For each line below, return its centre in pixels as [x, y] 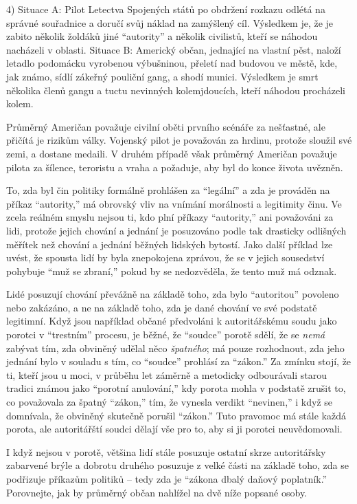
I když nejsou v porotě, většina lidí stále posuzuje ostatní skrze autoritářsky [166, 451]
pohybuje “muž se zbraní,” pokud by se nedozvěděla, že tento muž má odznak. [172, 271]
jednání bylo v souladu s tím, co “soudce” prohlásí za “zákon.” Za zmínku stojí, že [179, 361]
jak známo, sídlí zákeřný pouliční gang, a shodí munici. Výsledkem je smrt [162, 76]
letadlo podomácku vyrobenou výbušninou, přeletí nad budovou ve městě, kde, [172, 63]
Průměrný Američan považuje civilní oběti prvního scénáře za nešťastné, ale [166, 126]
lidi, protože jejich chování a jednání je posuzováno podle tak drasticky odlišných [176, 230]
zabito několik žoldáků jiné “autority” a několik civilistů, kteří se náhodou [162, 36]
